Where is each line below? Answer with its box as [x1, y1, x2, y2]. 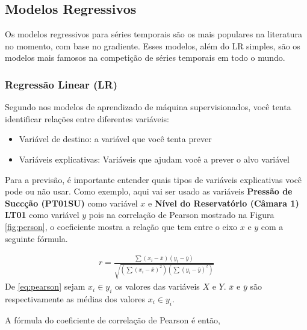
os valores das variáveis [115, 280, 200, 293]
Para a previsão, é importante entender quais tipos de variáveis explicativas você [5, 173, 302, 185]
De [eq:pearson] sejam [5, 280, 85, 293]
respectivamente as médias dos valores [5, 292, 145, 305]
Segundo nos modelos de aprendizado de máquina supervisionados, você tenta [5, 101, 291, 113]
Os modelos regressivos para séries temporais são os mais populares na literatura [5, 28, 302, 40]
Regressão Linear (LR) [5, 76, 118, 92]
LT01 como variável [5, 208, 79, 221]
